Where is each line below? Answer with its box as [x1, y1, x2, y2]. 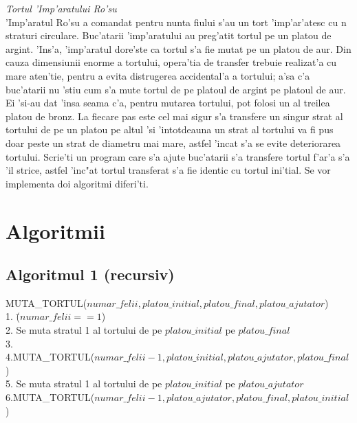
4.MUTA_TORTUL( [6, 350, 95, 364]
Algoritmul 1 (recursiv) [6, 264, 175, 285]
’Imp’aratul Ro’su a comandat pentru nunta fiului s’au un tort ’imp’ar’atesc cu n [6, 14, 347, 29]
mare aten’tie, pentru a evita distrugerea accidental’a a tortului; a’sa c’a [6, 68, 310, 82]
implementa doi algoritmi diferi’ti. [6, 176, 149, 190]
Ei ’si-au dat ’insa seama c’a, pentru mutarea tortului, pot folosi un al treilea [6, 95, 330, 110]
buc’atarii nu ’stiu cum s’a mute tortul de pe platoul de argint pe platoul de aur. [6, 82, 346, 96]
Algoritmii [6, 216, 105, 244]
